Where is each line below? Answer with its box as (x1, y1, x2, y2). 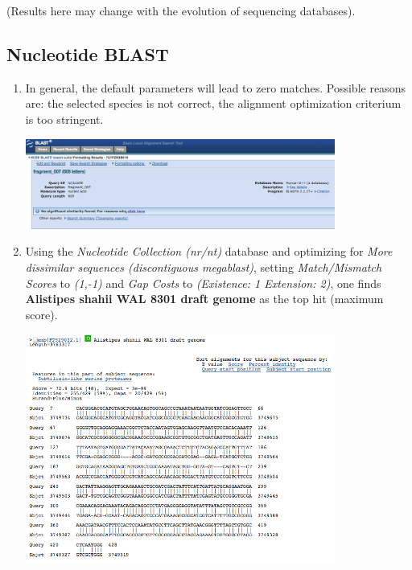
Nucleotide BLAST (6, 41, 169, 66)
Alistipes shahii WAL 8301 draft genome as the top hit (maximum (25, 290, 384, 307)
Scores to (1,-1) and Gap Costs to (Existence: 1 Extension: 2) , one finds (25, 274, 381, 291)
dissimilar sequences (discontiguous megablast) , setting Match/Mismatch (25, 258, 382, 275)
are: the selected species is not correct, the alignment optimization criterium (25, 95, 402, 112)
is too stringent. (25, 110, 104, 127)
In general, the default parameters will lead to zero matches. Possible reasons (25, 79, 406, 96)
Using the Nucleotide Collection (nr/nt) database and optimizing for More (25, 243, 393, 260)
